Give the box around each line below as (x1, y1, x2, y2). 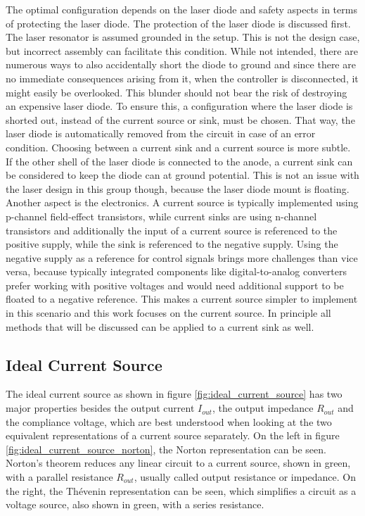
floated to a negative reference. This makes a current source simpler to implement (6, 291, 358, 306)
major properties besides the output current (6, 401, 195, 415)
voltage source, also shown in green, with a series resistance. (6, 497, 264, 512)
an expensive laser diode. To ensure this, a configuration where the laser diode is (6, 99, 353, 113)
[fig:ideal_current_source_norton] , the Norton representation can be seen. (6, 441, 326, 456)
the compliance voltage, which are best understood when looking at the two (6, 414, 332, 429)
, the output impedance (212, 401, 314, 415)
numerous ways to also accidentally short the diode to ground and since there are (6, 57, 356, 72)
